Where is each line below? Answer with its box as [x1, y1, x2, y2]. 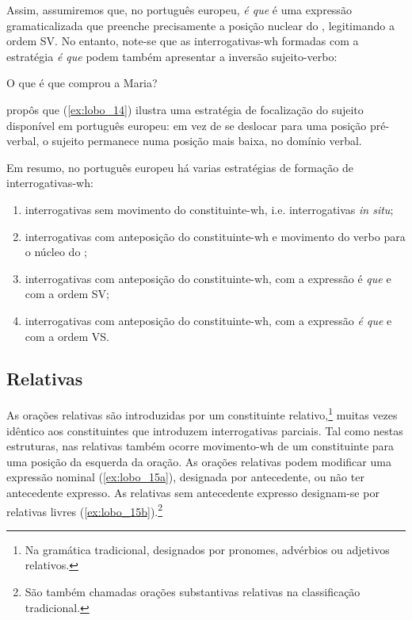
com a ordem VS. [25, 327, 109, 344]
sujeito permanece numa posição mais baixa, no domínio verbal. [51, 132, 362, 149]
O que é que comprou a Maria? [6, 75, 158, 91]
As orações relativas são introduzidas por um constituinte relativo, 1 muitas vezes [6, 404, 398, 423]
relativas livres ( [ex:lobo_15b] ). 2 [6, 500, 163, 519]
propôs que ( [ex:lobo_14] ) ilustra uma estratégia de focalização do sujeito [6, 101, 364, 117]
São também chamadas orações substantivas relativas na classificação [25, 583, 360, 599]
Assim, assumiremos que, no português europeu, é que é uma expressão [6, 2, 352, 17]
